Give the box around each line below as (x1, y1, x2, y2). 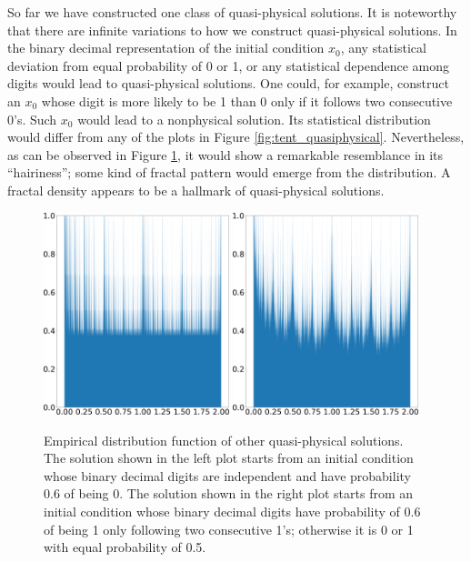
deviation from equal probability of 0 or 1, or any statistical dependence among (7, 55, 450, 75)
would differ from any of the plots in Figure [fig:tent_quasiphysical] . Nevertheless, (7, 127, 465, 146)
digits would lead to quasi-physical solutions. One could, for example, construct (7, 74, 449, 93)
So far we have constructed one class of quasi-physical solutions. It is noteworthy (7, 3, 457, 21)
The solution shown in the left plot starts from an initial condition (44, 448, 414, 467)
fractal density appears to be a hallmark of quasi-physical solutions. (7, 180, 385, 199)
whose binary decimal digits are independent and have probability (44, 466, 411, 485)
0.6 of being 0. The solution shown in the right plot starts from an (44, 484, 414, 503)
